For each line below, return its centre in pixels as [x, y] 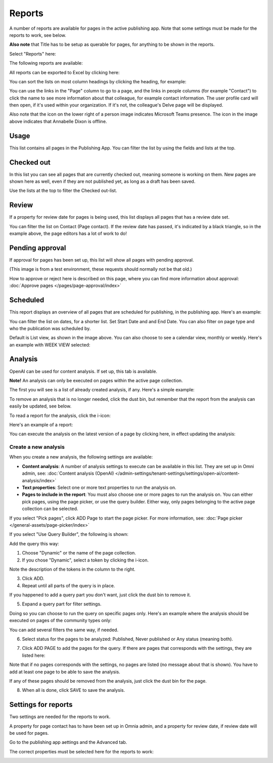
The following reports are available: [46, 63]
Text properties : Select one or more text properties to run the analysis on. [99, 488]
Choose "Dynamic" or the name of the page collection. [79, 553]
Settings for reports [41, 705]
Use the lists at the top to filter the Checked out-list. [63, 191]
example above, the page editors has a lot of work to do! [68, 234]
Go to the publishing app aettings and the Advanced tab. [68, 742]
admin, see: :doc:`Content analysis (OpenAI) [68, 473]
